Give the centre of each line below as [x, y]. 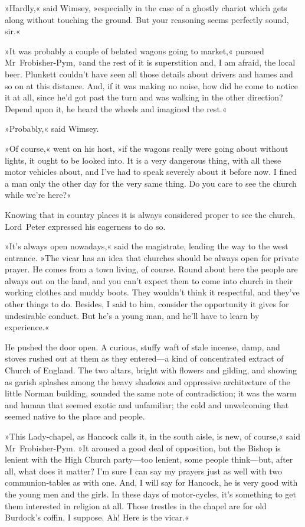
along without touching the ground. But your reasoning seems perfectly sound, [147, 19]
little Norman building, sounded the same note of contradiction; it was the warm [151, 393]
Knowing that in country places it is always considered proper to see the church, [150, 214]
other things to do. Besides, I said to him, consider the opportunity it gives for [147, 304]
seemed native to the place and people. [75, 416]
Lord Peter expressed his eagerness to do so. [85, 226]
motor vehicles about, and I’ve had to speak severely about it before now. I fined [151, 172]
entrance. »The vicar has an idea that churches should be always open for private [152, 257]
